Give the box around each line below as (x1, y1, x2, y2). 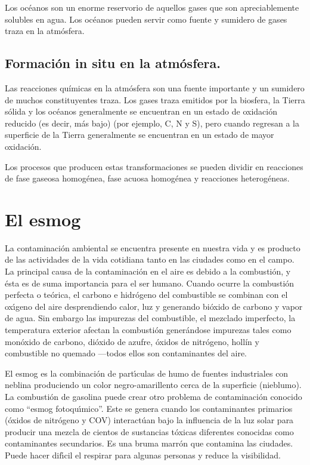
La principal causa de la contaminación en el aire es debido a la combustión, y (5, 265, 291, 278)
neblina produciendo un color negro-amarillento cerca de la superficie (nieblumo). (5, 378, 302, 391)
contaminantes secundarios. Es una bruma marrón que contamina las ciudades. (5, 437, 293, 449)
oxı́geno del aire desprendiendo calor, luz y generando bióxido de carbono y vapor (5, 300, 303, 312)
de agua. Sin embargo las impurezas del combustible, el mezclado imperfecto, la (5, 312, 296, 324)
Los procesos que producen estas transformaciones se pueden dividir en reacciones (5, 160, 303, 173)
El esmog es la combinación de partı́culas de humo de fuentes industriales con (5, 367, 289, 379)
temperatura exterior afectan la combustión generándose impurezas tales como (5, 324, 292, 336)
